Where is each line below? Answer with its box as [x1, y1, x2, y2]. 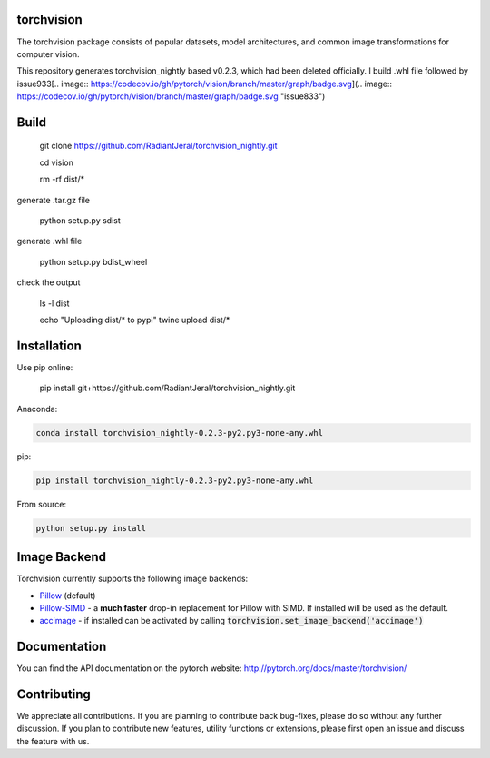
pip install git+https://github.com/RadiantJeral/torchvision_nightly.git [39, 382, 296, 394]
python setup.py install [35, 523, 147, 533]
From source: [16, 498, 67, 509]
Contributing [16, 686, 91, 702]
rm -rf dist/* [39, 173, 85, 185]
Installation [16, 338, 82, 353]
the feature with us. [16, 735, 90, 746]
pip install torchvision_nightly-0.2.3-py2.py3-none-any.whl [35, 475, 314, 486]
